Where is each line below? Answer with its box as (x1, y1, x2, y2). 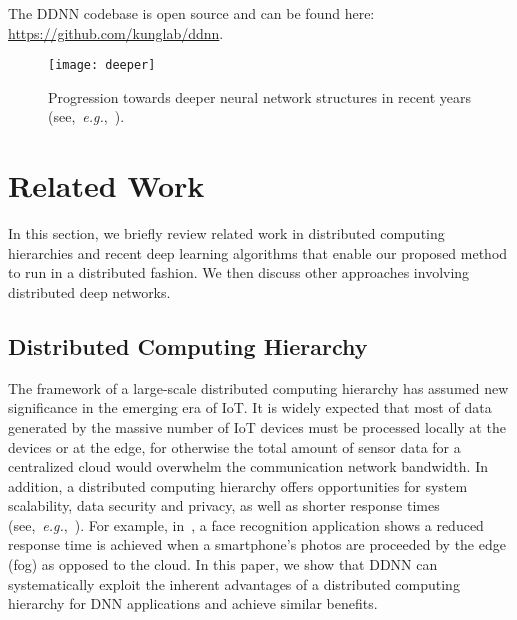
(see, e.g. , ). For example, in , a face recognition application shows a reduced (8, 514, 484, 535)
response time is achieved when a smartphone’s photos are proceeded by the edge (8, 534, 506, 555)
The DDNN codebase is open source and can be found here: (8, 3, 375, 23)
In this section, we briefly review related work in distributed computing (8, 223, 445, 244)
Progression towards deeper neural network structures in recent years (48, 86, 471, 107)
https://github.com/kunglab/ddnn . (8, 22, 224, 43)
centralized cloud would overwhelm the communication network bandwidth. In (8, 456, 489, 477)
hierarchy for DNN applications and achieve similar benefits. (8, 593, 378, 614)
